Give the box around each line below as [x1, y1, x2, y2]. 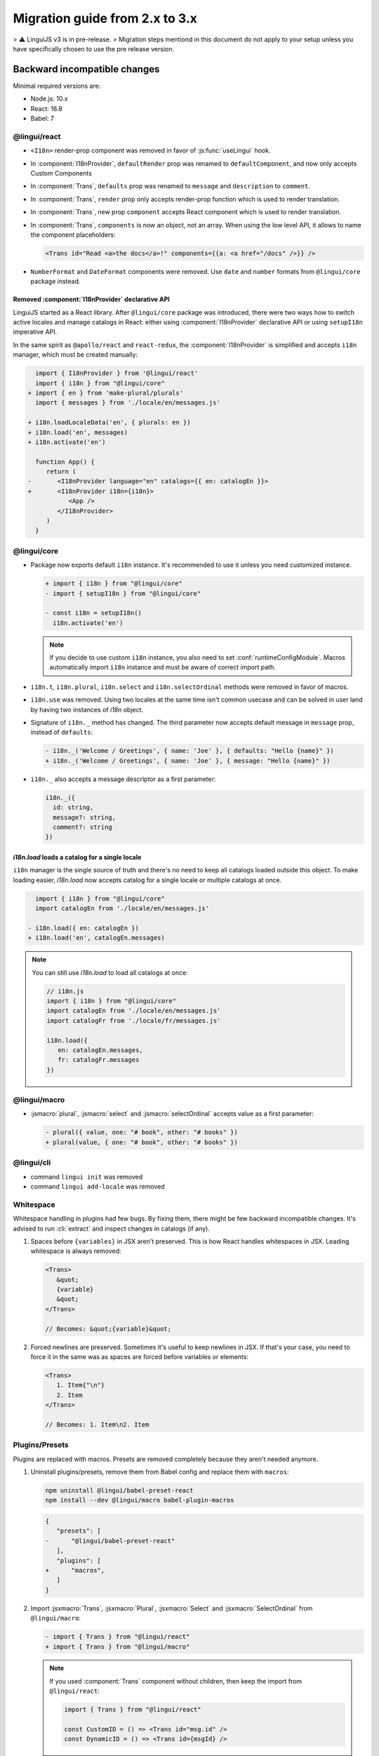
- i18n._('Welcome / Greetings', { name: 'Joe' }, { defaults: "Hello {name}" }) [45, 747, 335, 755]
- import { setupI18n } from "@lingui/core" [45, 589, 201, 597]
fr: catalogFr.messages [57, 1056, 140, 1064]
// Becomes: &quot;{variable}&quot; [45, 1325, 172, 1332]
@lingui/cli [13, 1158, 51, 1167]
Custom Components [30, 169, 93, 177]
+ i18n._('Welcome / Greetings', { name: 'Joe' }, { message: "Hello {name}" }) [45, 756, 331, 765]
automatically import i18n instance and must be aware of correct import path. [49, 663, 277, 671]
